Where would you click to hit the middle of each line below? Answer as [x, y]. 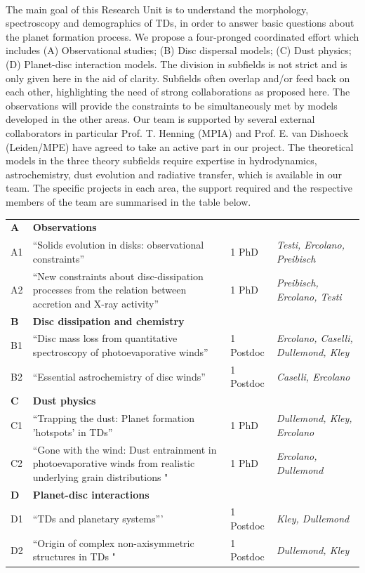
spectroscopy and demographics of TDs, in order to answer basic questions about [180, 23]
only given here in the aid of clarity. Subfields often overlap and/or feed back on [178, 78]
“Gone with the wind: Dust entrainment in [125, 449]
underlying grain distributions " [100, 476]
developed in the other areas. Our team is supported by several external [160, 119]
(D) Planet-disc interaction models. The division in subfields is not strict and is [177, 64]
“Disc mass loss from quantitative [105, 338]
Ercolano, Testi [309, 296]
